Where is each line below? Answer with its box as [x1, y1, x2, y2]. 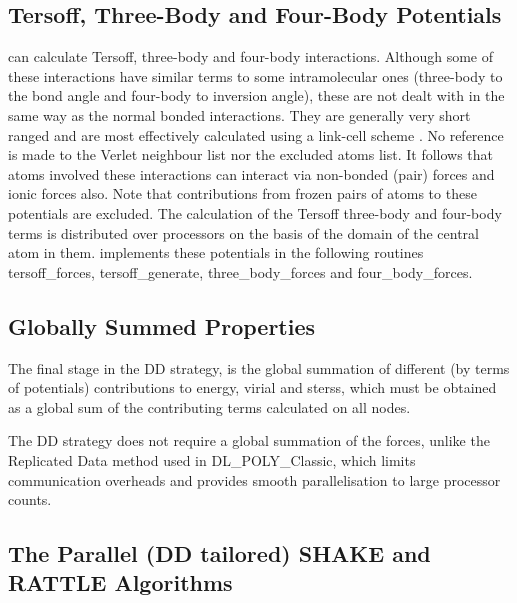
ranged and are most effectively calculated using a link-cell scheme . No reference [8, 124, 504, 145]
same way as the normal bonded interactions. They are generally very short [8, 104, 471, 125]
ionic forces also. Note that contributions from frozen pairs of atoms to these [8, 183, 477, 204]
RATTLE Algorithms [8, 567, 233, 598]
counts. [8, 489, 52, 510]
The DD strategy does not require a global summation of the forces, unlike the [8, 430, 490, 451]
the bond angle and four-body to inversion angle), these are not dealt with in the [8, 85, 505, 106]
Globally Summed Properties [8, 310, 316, 341]
